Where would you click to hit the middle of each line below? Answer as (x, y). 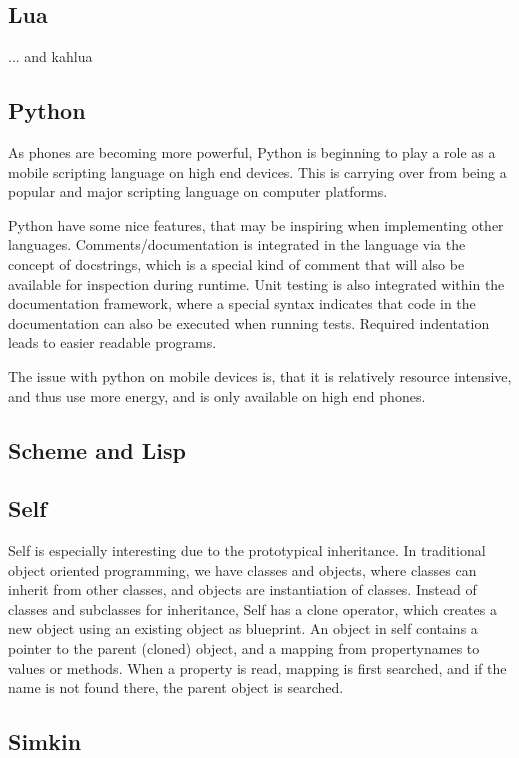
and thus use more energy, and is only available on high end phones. (217, 395)
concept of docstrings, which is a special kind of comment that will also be (236, 263)
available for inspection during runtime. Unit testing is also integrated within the (256, 283)
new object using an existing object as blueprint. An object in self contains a (243, 628)
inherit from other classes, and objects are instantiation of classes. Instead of (242, 589)
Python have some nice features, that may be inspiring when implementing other (256, 224)
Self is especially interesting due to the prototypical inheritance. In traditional (247, 550)
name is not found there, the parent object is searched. (176, 687)
